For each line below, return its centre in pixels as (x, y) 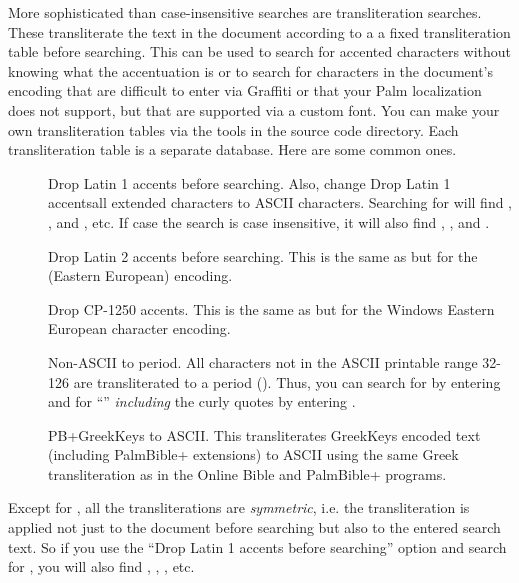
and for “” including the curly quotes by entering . (202, 401)
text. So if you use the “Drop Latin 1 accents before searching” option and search (257, 546)
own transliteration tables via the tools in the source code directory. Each (233, 129)
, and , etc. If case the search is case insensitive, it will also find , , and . (269, 221)
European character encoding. (139, 328)
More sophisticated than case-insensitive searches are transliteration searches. (245, 12)
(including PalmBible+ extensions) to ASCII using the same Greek (253, 454)
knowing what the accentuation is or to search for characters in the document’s (251, 70)
